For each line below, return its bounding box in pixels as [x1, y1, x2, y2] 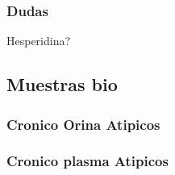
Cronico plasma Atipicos [6, 151, 169, 171]
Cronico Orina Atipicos [6, 114, 160, 134]
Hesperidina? [6, 32, 71, 49]
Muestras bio [6, 72, 118, 97]
